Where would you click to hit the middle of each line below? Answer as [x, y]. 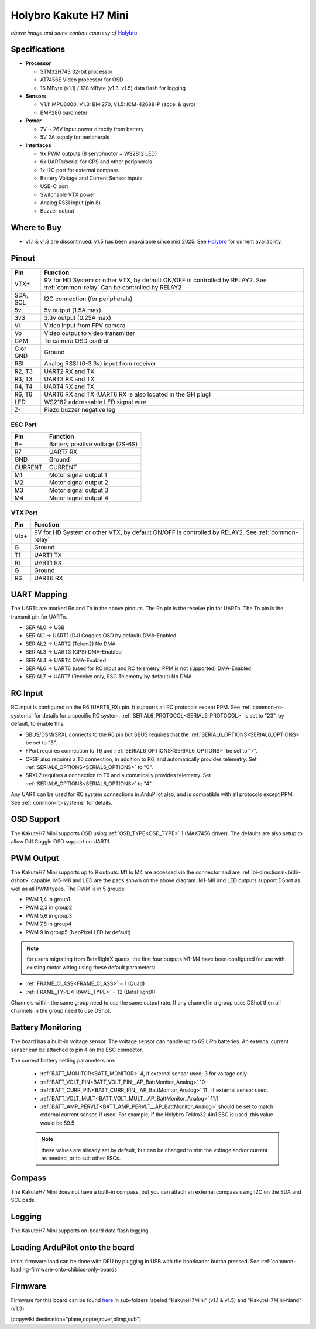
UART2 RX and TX [69, 371]
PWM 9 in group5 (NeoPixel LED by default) [78, 932]
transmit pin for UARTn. [39, 616]
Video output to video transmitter [90, 333]
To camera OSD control [76, 341]
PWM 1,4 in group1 [48, 900]
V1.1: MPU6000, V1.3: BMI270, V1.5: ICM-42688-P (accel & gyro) [118, 104]
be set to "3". [42, 742]
